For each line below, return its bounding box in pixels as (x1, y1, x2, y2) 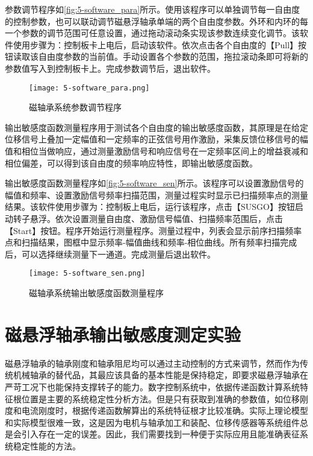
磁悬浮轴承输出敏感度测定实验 (5, 321, 241, 346)
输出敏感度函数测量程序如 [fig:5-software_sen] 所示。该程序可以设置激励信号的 (5, 177, 304, 189)
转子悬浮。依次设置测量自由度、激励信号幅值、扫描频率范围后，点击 (13, 212, 283, 224)
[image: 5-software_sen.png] (29, 269, 146, 278)
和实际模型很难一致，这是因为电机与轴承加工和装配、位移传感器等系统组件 (5, 416, 300, 428)
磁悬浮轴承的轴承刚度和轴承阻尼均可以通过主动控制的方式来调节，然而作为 (5, 356, 300, 369)
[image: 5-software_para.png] (29, 83, 150, 92)
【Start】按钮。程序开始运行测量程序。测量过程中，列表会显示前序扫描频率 (5, 224, 302, 236)
